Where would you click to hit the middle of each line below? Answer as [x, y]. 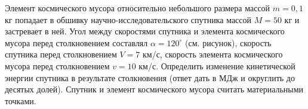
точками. [21, 100]
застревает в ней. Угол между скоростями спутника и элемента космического [145, 31]
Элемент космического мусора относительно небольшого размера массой [138, 8]
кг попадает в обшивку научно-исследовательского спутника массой [128, 19]
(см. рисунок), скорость [228, 42]
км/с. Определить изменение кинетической [217, 65]
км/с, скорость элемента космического [212, 54]
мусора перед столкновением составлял [76, 42]
